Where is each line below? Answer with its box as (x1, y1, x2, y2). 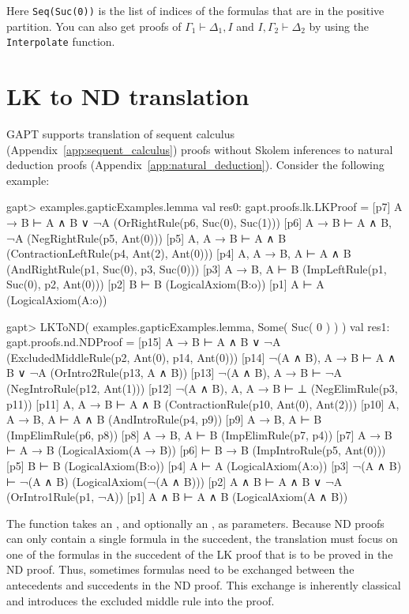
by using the (309, 17, 370, 34)
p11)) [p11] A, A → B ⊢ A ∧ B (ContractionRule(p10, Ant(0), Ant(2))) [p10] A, (6, 395, 400, 412)
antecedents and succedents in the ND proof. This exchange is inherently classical (6, 577, 401, 593)
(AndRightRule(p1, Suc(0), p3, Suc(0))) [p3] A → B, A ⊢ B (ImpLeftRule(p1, (6, 260, 387, 277)
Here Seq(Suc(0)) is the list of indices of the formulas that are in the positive (6, 2, 385, 18)
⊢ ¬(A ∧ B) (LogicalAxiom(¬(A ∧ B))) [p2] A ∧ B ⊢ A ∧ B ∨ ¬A (6, 473, 343, 489)
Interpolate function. (6, 33, 115, 50)
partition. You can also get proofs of (6, 17, 182, 34)
